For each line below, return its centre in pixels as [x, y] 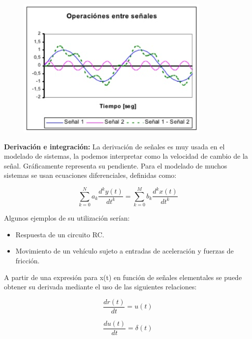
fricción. [28, 261]
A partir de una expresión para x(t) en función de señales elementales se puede [123, 277]
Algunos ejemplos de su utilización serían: [67, 218]
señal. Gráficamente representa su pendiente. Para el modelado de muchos [116, 165]
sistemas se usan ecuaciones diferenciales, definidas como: [90, 175]
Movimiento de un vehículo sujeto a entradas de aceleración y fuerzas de [125, 251]
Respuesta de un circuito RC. [60, 234]
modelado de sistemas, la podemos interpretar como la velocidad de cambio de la [126, 156]
